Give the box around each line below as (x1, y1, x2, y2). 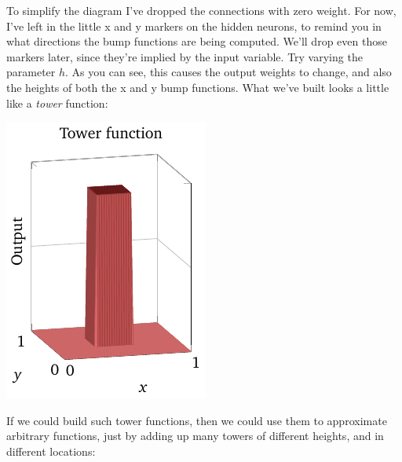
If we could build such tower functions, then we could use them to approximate (6, 412, 387, 428)
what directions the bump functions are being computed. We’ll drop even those (6, 33, 387, 49)
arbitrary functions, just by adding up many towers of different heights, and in (6, 427, 384, 444)
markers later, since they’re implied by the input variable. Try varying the (6, 48, 363, 64)
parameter (6, 64, 56, 80)
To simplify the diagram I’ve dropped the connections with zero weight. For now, (6, 2, 397, 18)
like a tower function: (6, 94, 108, 111)
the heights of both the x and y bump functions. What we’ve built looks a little (6, 79, 389, 95)
